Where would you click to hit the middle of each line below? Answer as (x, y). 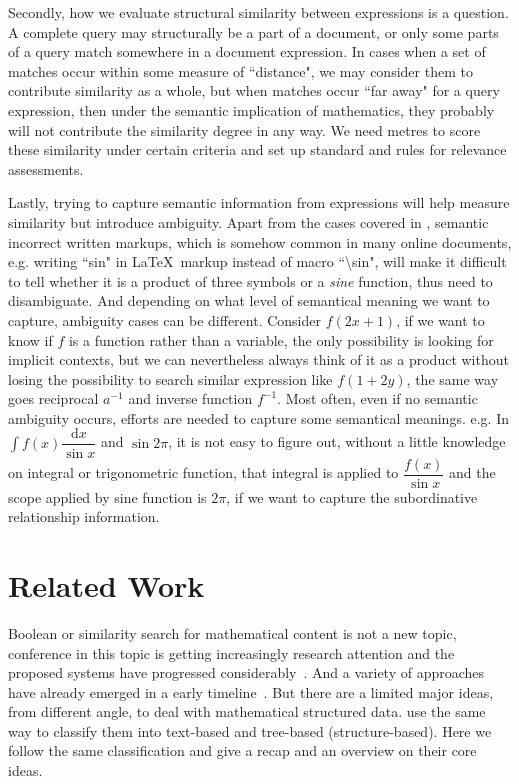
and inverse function (190, 398)
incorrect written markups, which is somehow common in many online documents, (260, 241)
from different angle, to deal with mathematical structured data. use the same (247, 711)
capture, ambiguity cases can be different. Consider (164, 319)
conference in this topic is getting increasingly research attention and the (231, 652)
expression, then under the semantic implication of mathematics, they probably (251, 109)
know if (30, 339)
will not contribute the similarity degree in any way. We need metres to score (244, 129)
